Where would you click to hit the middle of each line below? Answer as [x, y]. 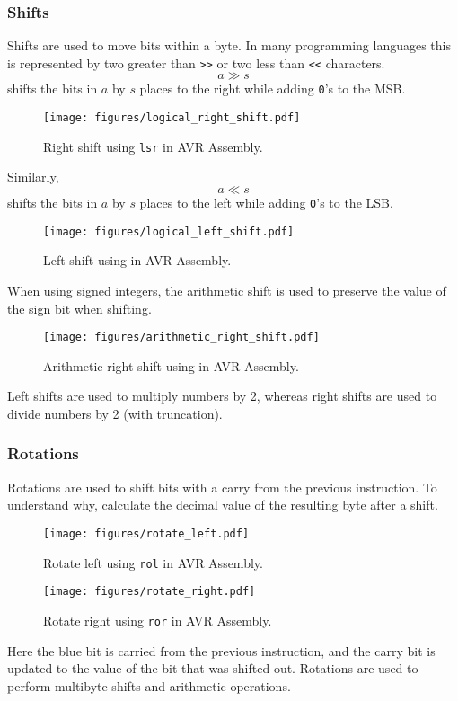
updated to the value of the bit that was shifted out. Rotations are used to [213, 668]
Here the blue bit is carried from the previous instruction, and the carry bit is [221, 650]
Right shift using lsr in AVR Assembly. [153, 146]
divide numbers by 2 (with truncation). [115, 413]
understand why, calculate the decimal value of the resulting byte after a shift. [223, 505]
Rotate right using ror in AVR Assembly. [158, 620]
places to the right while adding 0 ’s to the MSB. [273, 89]
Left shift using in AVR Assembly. [137, 260]
